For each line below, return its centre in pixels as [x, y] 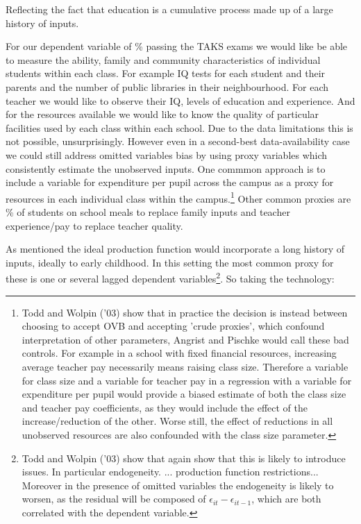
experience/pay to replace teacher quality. [94, 225]
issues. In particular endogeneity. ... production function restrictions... [170, 472]
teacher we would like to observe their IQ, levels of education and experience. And [180, 100]
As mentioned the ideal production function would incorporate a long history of [175, 249]
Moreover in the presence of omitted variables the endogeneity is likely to [178, 485]
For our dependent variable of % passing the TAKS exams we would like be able [177, 46]
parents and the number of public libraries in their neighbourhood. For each [167, 86]
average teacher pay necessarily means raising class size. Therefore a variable [185, 366]
